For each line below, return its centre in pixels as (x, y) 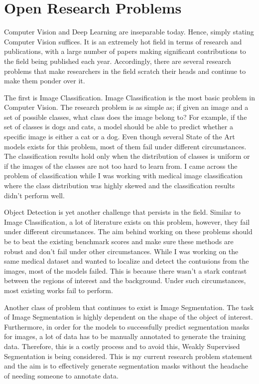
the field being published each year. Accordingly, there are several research (118, 61)
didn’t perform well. (34, 195)
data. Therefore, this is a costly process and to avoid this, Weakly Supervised (122, 346)
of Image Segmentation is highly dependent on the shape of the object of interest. (129, 317)
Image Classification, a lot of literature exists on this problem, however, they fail (127, 221)
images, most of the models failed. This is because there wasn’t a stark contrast (126, 270)
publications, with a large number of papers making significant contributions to (125, 51)
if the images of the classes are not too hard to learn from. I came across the (121, 166)
